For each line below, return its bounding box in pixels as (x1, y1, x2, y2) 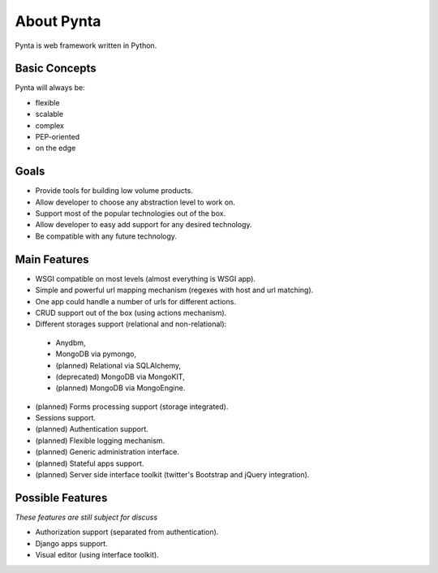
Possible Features (15, 491, 108, 505)
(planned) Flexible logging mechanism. (35, 435, 165, 446)
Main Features (15, 252, 89, 266)
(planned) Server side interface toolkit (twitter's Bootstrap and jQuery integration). (35, 470, 310, 480)
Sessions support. (35, 413, 97, 423)
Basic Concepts (15, 62, 97, 75)
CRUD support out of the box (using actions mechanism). (35, 308, 227, 317)
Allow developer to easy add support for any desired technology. (35, 220, 252, 230)
